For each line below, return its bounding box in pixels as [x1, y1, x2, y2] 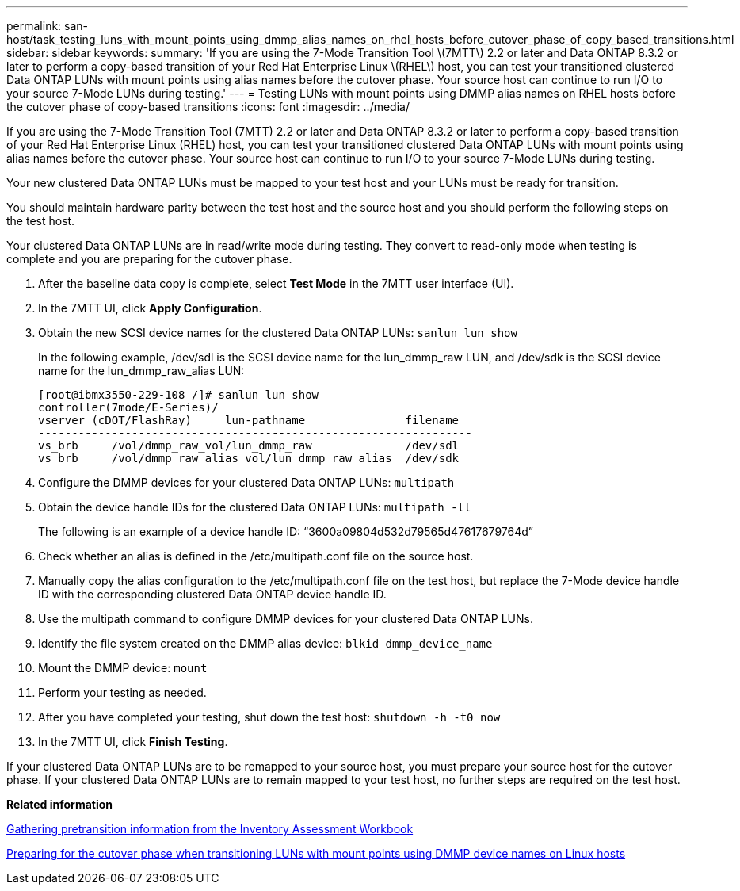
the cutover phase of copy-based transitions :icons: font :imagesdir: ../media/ [6, 100, 410, 113]
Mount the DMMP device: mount [38, 661, 208, 675]
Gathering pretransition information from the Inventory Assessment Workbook [6, 822, 414, 836]
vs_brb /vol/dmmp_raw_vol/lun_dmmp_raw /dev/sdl [38, 439, 460, 452]
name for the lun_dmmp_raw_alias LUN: [38, 364, 245, 377]
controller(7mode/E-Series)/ [38, 401, 219, 414]
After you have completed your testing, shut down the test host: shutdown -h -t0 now [38, 710, 501, 724]
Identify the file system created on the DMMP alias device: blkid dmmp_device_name [38, 637, 493, 650]
